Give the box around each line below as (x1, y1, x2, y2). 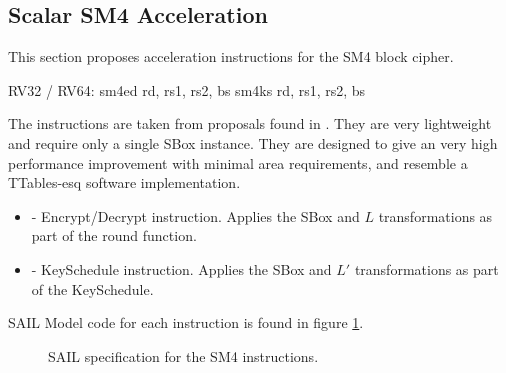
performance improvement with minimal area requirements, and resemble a (8, 152, 468, 173)
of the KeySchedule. (31, 278, 154, 299)
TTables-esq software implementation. (8, 172, 241, 193)
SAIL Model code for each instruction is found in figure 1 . (8, 312, 364, 333)
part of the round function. (31, 225, 197, 246)
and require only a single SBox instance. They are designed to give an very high (8, 132, 498, 153)
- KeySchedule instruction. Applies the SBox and (31, 258, 332, 279)
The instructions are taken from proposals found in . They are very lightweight (8, 113, 492, 134)
